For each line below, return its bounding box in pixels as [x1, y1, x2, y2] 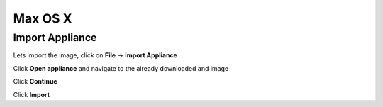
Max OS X [13, 11, 72, 26]
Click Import [13, 90, 50, 98]
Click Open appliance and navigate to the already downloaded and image [13, 64, 229, 72]
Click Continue [13, 77, 57, 86]
